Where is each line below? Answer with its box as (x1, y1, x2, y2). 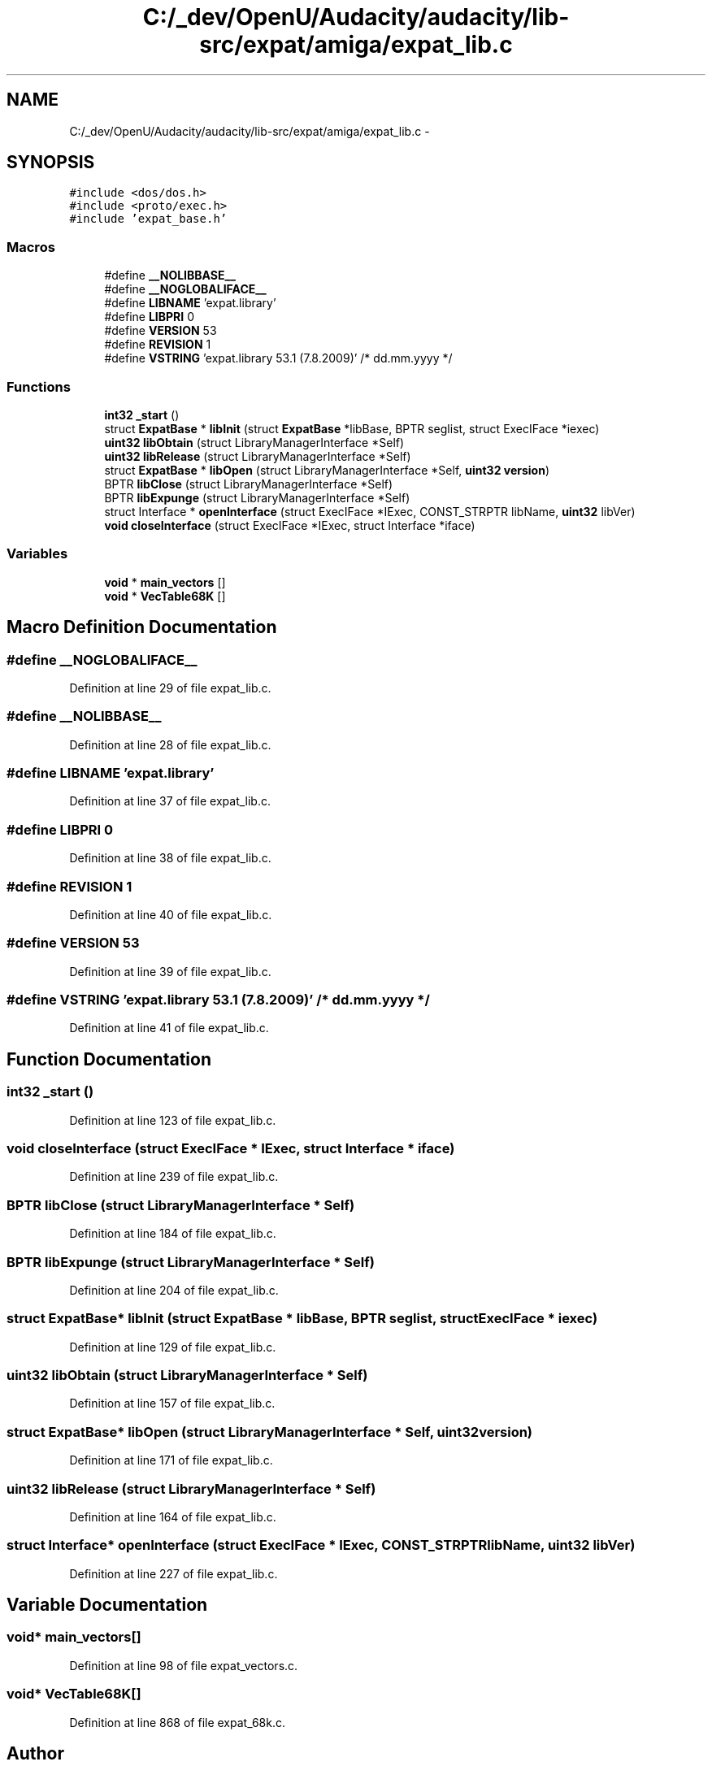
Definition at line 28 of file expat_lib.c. (69, 737, 271, 752)
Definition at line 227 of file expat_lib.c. (69, 1566, 278, 1581)
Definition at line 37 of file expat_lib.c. (69, 794, 271, 809)
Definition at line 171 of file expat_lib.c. (69, 1453, 273, 1468)
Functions (7, 378, 71, 395)
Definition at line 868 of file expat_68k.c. (69, 1715, 285, 1729)
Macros (7, 238, 55, 255)
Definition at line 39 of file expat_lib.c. (69, 964, 271, 978)
